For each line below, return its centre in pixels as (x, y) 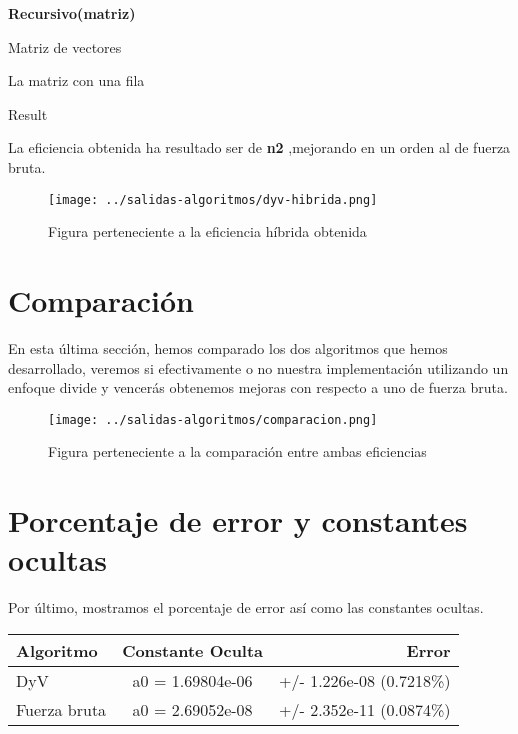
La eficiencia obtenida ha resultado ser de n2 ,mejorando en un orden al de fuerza (259, 147)
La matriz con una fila (76, 80)
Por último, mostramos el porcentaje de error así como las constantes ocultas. (246, 607)
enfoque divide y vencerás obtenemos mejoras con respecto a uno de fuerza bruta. (258, 387)
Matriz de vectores (65, 46)
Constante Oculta (193, 650)
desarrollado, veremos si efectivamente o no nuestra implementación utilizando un (258, 367)
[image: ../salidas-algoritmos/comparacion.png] (213, 419)
